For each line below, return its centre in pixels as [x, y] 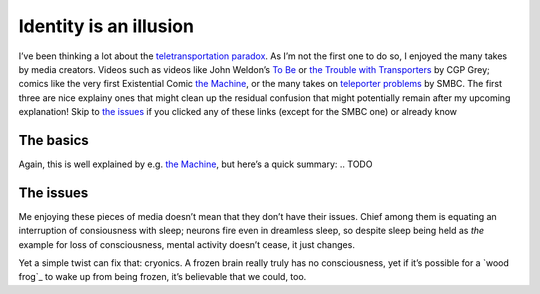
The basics [53, 140]
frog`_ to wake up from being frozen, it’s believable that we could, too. [162, 277]
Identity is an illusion [106, 26]
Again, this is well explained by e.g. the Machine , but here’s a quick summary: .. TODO [195, 164]
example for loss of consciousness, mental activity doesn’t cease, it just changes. [186, 244]
